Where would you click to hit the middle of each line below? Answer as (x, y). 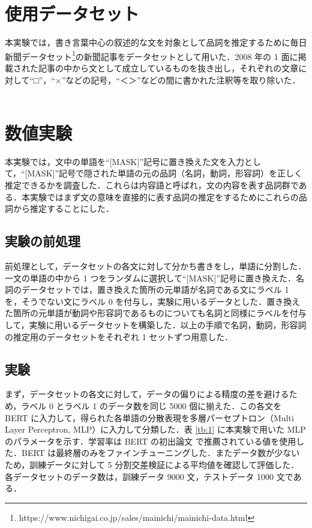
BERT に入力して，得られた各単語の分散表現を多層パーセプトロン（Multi (149, 417)
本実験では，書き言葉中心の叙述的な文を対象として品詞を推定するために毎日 (156, 42)
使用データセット (72, 13)
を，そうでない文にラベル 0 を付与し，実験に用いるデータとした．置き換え (153, 301)
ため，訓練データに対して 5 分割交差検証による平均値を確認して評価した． (152, 464)
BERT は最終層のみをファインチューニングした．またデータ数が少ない (160, 453)
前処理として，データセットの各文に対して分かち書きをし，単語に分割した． (156, 266)
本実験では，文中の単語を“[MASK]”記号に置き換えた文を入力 (125, 161)
